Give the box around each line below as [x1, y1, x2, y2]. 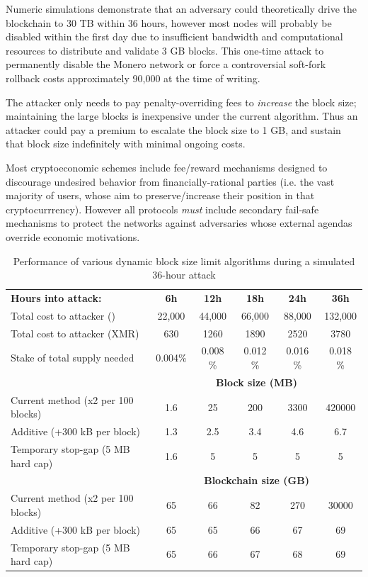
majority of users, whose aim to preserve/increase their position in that [6, 188, 315, 203]
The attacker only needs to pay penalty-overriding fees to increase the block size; [6, 94, 357, 109]
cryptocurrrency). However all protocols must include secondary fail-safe [6, 201, 319, 216]
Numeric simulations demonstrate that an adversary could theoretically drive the [6, 1, 357, 16]
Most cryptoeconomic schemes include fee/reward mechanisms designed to [6, 159, 328, 174]
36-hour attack [152, 267, 216, 282]
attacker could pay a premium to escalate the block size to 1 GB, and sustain [6, 122, 341, 137]
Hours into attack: [11, 290, 102, 305]
